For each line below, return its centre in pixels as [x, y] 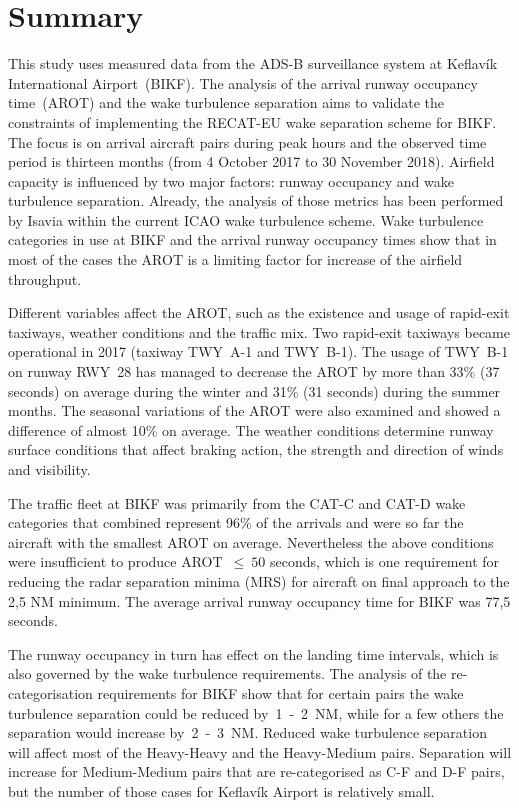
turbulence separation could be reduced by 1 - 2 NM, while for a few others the [256, 712]
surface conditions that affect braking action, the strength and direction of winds [256, 449]
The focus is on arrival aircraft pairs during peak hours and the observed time [247, 141]
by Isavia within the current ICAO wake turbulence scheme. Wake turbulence [246, 219]
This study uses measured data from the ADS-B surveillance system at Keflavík [253, 63]
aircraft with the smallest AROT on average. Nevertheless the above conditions [251, 541]
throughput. [45, 278]
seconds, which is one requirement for [385, 561]
